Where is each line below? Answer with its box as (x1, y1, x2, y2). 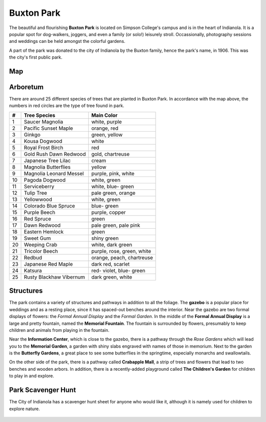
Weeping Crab (24, 241, 58, 248)
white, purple (91, 118, 122, 125)
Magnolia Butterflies (24, 163, 71, 170)
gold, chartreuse (91, 150, 130, 157)
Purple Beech (24, 209, 56, 215)
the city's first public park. (9, 54, 63, 60)
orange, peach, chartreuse (91, 254, 153, 261)
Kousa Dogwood (24, 138, 63, 144)
